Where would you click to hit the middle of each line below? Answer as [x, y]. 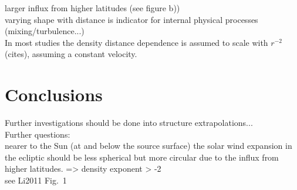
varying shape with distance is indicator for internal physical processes [131, 19]
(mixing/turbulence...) [45, 31]
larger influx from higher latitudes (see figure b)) [92, 8]
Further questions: [38, 134]
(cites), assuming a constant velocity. [71, 54]
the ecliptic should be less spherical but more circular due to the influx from [142, 157]
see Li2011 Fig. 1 [36, 180]
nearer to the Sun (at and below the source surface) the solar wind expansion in [148, 146]
